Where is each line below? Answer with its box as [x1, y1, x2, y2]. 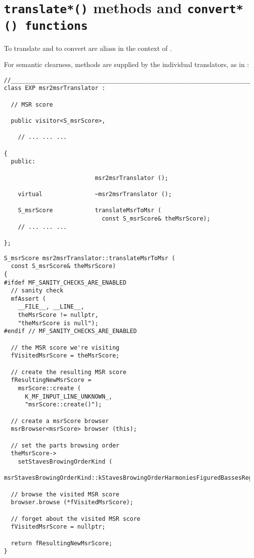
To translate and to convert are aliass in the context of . [4, 43, 172, 53]
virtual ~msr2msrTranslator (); [18, 190, 172, 198]
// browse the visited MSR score [11, 491, 120, 498]
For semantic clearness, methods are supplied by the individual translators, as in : [4, 59, 249, 69]
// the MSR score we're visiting [11, 344, 120, 351]
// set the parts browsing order [11, 442, 120, 449]
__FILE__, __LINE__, [18, 303, 85, 311]
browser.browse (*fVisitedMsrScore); [11, 499, 133, 506]
